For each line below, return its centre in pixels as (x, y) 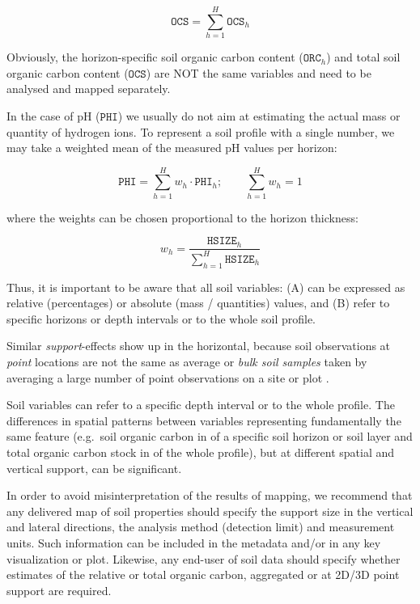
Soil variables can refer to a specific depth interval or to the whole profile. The (201, 405)
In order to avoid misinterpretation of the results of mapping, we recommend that (210, 495)
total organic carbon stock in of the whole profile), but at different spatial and (201, 452)
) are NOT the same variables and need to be (259, 72)
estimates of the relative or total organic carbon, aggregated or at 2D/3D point (203, 574)
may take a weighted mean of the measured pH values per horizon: (172, 148)
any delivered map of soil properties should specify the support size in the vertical (210, 511)
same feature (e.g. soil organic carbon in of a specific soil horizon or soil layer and (210, 436)
